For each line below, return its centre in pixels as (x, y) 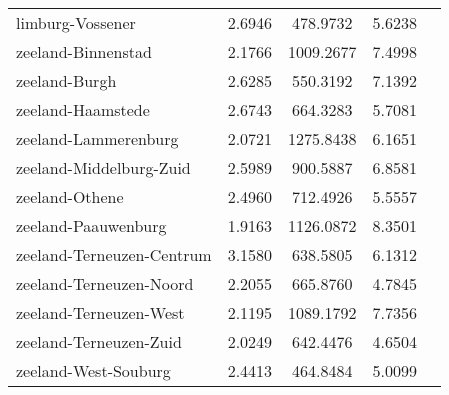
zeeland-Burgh (66, 80)
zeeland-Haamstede (83, 109)
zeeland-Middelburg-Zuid (103, 167)
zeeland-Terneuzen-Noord (105, 283)
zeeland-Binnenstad (84, 51)
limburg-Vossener (76, 22)
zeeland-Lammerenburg (97, 138)
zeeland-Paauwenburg (91, 225)
